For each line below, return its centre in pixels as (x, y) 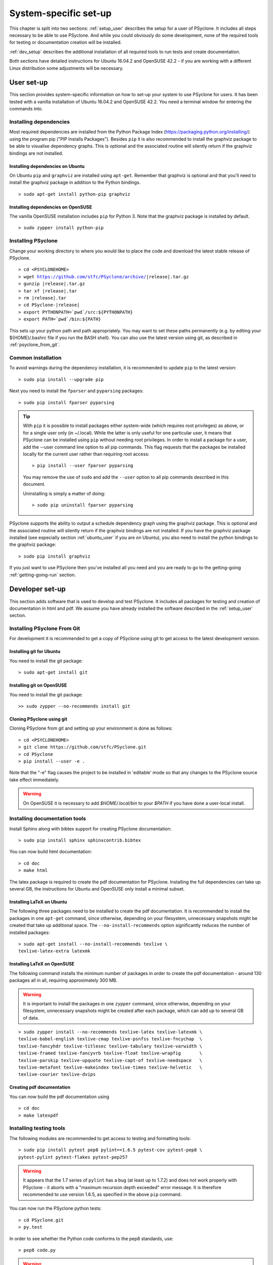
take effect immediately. (34, 780)
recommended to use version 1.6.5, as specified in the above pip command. (102, 1195)
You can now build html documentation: (51, 852)
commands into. (26, 109)
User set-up (29, 83)
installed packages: (30, 932)
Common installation (35, 358)
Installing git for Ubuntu (35, 651)
